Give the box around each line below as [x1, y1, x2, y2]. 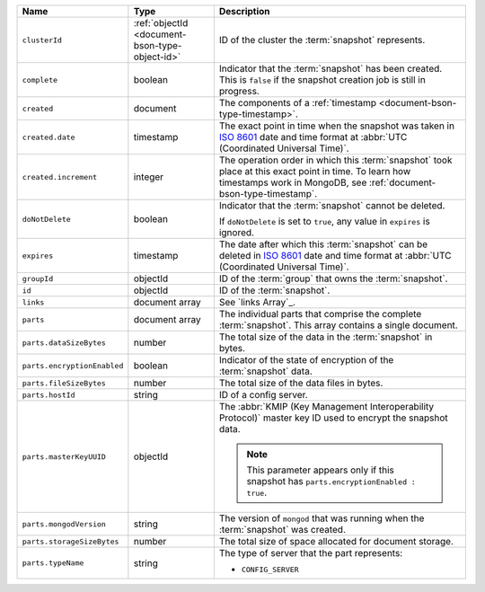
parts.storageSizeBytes [22, 536, 119, 546]
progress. [218, 85, 260, 97]
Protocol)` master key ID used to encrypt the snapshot [218, 411, 448, 424]
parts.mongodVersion [22, 519, 107, 529]
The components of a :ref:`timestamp [218, 97, 377, 109]
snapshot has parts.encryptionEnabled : [246, 475, 417, 487]
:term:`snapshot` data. [218, 365, 313, 377]
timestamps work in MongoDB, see [218, 176, 367, 189]
